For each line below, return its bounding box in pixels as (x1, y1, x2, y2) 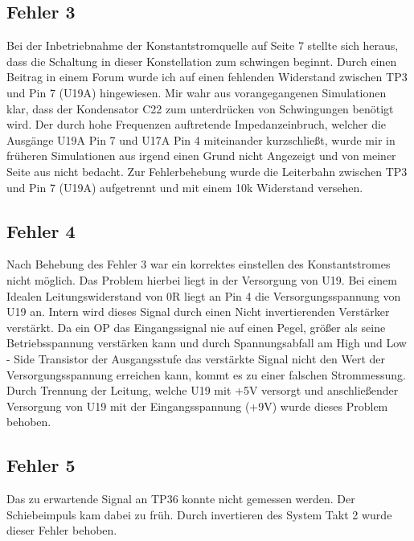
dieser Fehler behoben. (6, 522, 117, 539)
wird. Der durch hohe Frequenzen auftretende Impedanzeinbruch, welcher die (6, 116, 387, 133)
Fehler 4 (6, 218, 76, 243)
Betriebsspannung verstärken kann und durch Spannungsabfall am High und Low (6, 334, 407, 351)
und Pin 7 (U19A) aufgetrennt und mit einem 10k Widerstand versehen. (6, 178, 363, 195)
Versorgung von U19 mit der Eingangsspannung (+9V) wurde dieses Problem (6, 397, 388, 414)
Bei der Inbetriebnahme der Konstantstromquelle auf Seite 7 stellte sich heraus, (6, 37, 399, 54)
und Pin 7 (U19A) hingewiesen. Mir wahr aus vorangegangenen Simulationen (6, 84, 387, 100)
